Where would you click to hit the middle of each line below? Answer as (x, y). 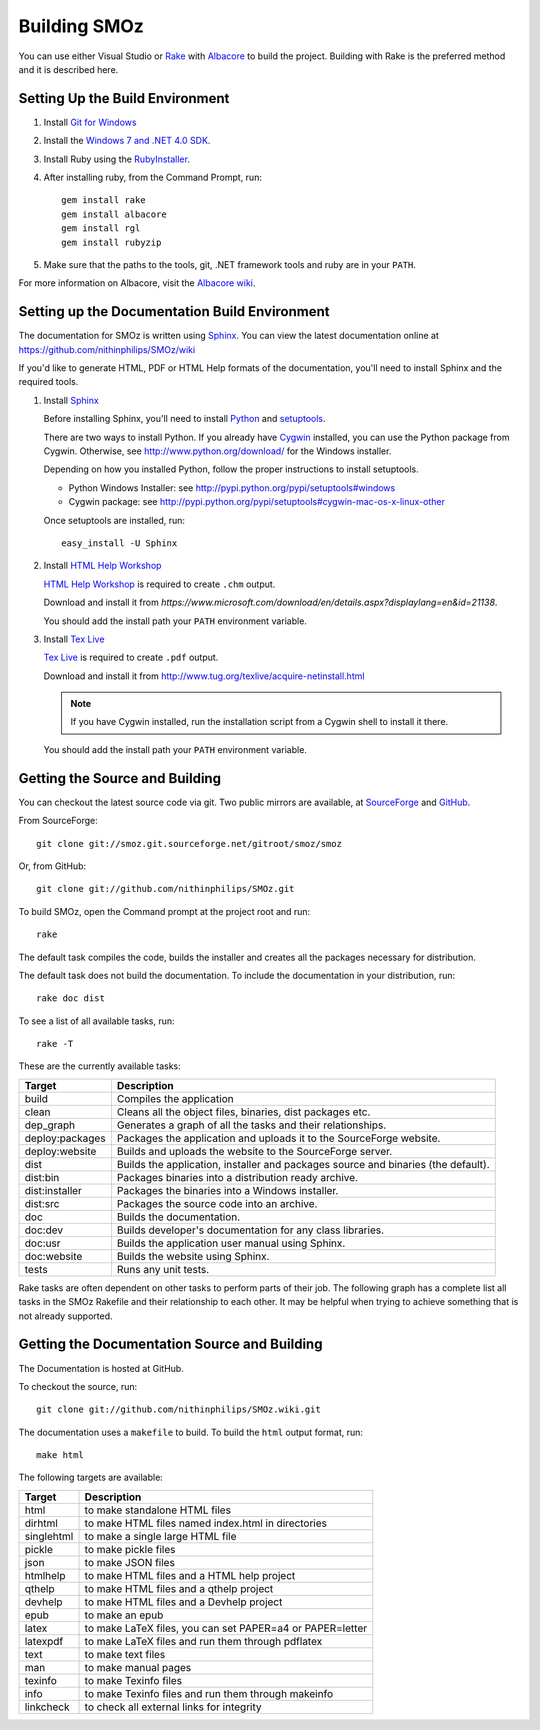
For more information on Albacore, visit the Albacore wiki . (137, 283)
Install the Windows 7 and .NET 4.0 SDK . (127, 141)
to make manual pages (138, 1667)
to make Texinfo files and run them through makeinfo (209, 1693)
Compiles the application (175, 1098)
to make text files (125, 1654)
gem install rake (103, 200)
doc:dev (44, 1230)
